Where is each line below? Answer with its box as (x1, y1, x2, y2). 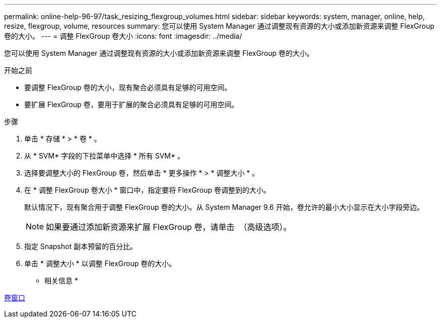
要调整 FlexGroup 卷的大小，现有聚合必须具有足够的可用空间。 (24, 83, 232, 92)
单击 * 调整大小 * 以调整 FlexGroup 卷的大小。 (24, 259, 176, 268)
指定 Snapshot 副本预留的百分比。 (24, 242, 137, 251)
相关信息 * (44, 276, 78, 285)
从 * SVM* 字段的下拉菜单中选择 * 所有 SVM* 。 (24, 151, 185, 160)
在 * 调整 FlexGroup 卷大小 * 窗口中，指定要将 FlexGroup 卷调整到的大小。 (24, 186, 271, 194)
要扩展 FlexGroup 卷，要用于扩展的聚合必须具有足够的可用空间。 (24, 100, 239, 109)
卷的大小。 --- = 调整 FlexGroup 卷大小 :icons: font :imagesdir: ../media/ (4, 32, 242, 40)
